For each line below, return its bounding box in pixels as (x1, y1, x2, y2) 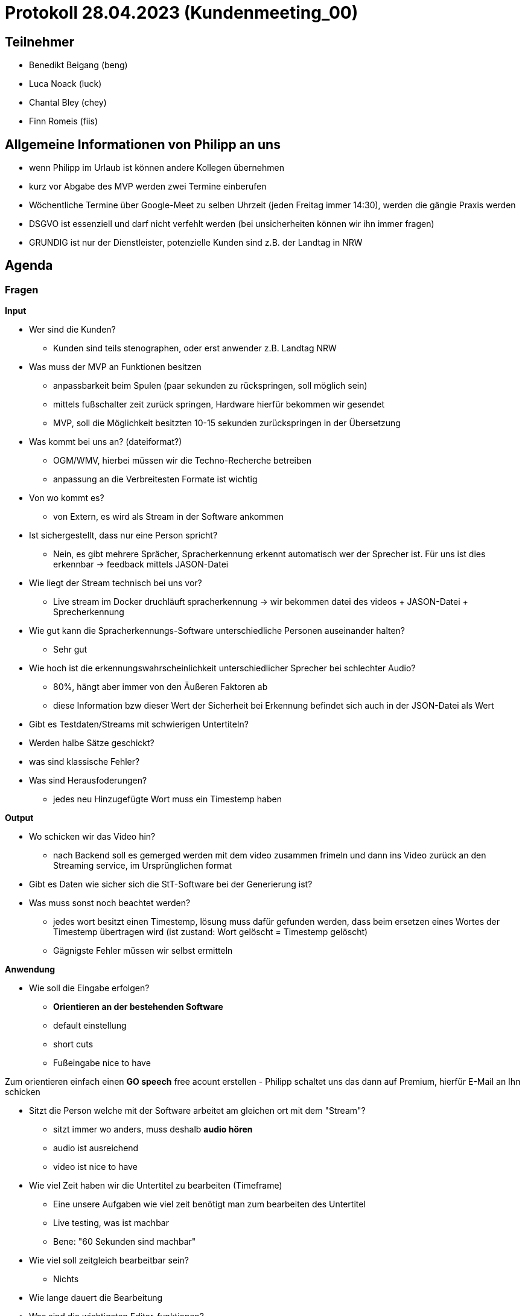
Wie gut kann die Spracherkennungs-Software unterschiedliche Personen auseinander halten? (29, 625, 406, 636)
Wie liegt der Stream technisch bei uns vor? (29, 578, 202, 589)
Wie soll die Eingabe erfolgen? (29, 983, 150, 994)
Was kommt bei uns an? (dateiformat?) (29, 436, 182, 447)
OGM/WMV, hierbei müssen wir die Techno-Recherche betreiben (53, 455, 311, 466)
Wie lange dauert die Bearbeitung (29, 1292, 163, 1303)
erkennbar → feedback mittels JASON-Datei (53, 559, 229, 570)
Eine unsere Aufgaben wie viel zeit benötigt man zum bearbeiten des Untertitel (53, 1199, 366, 1210)
